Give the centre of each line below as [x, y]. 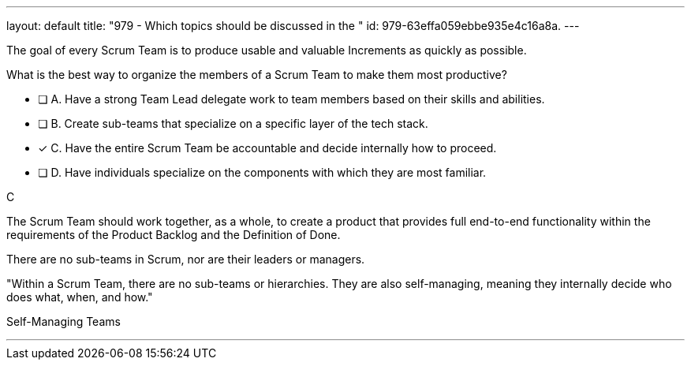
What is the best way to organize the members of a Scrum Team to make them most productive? [257, 75]
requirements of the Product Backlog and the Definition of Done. [174, 235]
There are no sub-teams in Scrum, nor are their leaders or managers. [186, 259]
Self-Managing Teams [63, 321]
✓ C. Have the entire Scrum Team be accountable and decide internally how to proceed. [267, 148]
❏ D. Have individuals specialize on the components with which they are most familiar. [262, 172]
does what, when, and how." [80, 297]
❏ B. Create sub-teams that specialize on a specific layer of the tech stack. [233, 123]
